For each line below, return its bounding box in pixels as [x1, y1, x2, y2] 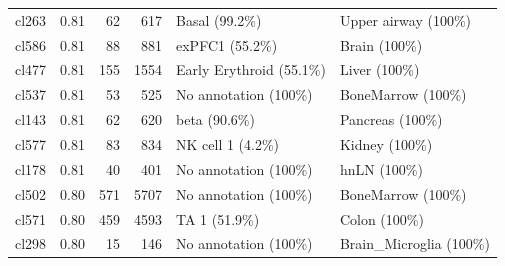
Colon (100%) [339, 208, 424, 229]
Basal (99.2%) [176, 9, 262, 30]
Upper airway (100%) [339, 9, 472, 30]
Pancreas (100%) [339, 109, 443, 130]
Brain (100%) [339, 34, 423, 55]
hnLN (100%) [339, 158, 423, 179]
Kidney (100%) [339, 133, 433, 154]
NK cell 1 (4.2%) [176, 133, 280, 154]
